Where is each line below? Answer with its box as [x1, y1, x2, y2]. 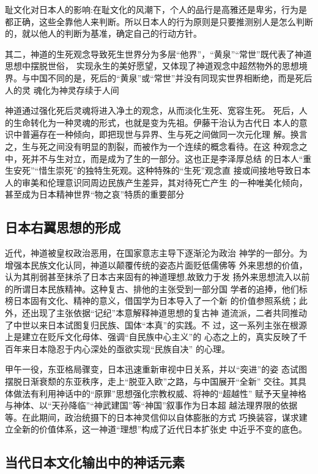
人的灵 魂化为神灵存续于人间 [5, 83, 119, 96]
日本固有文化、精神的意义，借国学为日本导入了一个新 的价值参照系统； [13, 294, 299, 307]
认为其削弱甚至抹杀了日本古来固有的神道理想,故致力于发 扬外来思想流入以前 [5, 270, 310, 283]
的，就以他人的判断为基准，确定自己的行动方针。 [5, 27, 202, 40]
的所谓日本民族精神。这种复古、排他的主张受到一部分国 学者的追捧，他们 [5, 282, 299, 295]
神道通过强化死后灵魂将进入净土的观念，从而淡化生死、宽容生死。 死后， [5, 104, 299, 117]
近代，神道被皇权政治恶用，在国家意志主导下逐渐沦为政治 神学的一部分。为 [5, 246, 308, 259]
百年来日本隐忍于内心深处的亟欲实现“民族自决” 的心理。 [5, 342, 230, 355]
